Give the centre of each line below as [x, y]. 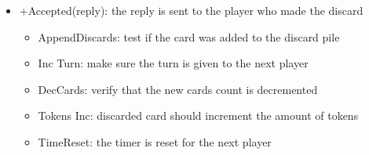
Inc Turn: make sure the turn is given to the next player [173, 63]
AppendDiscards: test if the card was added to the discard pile [189, 36]
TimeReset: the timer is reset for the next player [155, 141]
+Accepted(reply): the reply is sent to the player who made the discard [191, 10]
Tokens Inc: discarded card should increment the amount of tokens [198, 115]
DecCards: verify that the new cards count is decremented [178, 89]
